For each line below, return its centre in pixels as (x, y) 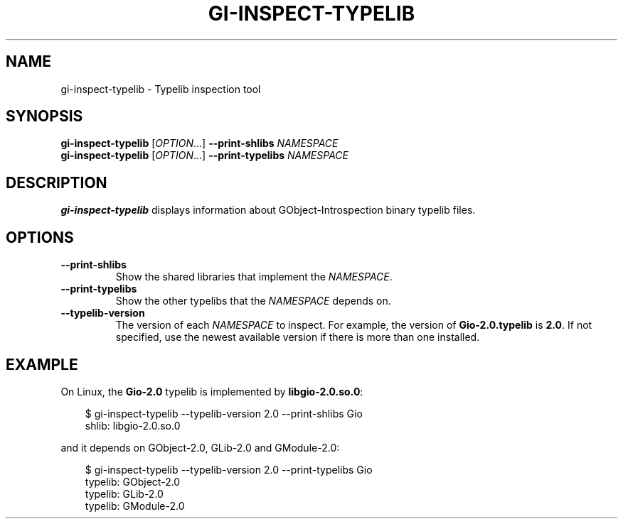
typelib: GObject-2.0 (133, 481)
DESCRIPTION (57, 182)
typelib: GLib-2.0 (124, 493)
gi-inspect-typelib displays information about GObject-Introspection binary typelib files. (268, 210)
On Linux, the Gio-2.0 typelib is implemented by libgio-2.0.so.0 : (212, 391)
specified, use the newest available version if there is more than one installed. (298, 337)
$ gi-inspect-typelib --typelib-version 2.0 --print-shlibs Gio (224, 413)
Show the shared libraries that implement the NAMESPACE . (254, 277)
